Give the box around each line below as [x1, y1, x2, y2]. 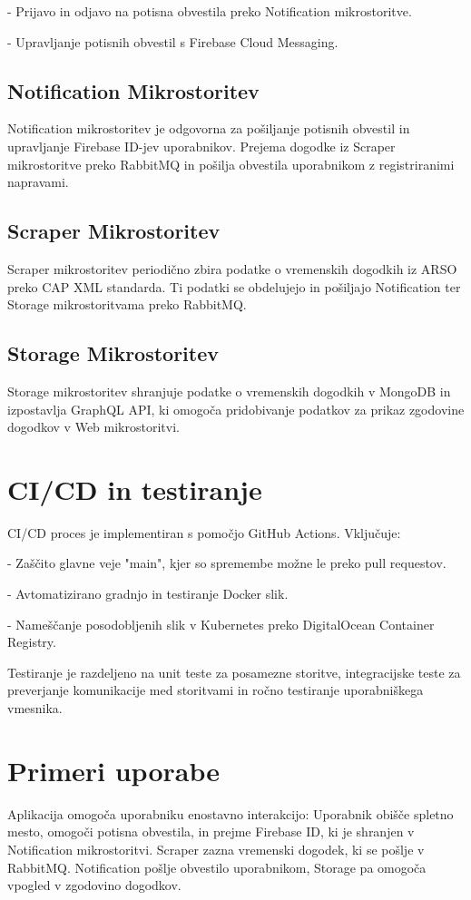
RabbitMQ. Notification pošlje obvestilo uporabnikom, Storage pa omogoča [7, 857, 427, 876]
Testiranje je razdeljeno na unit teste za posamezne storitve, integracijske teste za [7, 662, 461, 681]
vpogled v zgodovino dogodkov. [7, 876, 182, 895]
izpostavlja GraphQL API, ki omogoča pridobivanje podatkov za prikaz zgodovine [7, 399, 465, 418]
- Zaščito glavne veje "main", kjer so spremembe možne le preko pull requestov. [7, 553, 446, 572]
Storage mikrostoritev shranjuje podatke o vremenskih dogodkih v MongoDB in [7, 381, 451, 400]
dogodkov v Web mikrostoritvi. [7, 417, 180, 436]
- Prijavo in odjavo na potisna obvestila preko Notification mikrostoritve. [7, 2, 412, 20]
